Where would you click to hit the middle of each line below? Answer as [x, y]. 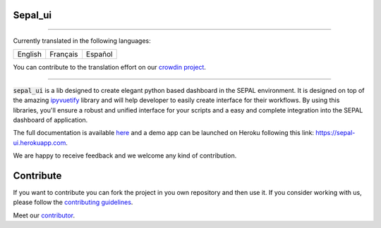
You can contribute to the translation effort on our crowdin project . [109, 68]
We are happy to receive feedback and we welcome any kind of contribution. [125, 156]
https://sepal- [335, 133]
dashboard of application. [50, 120]
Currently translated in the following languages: [82, 41]
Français [64, 54]
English [30, 54]
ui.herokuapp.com [40, 142]
